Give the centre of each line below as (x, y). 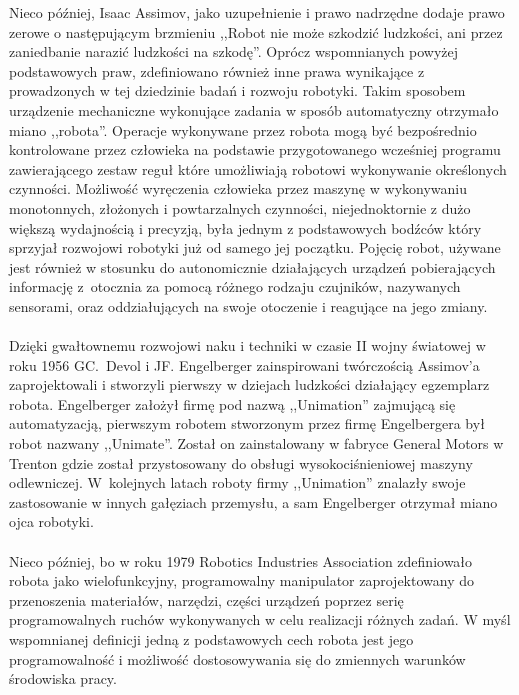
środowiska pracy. (63, 678)
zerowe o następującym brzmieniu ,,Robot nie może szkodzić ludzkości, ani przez (256, 31)
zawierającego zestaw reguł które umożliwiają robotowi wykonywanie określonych (258, 168)
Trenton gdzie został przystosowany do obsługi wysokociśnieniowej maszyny (241, 462)
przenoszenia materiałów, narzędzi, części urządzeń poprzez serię (206, 599)
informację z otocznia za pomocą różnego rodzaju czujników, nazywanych (235, 286)
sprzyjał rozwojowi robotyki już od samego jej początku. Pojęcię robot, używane (255, 247)
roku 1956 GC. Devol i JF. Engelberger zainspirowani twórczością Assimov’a (244, 364)
